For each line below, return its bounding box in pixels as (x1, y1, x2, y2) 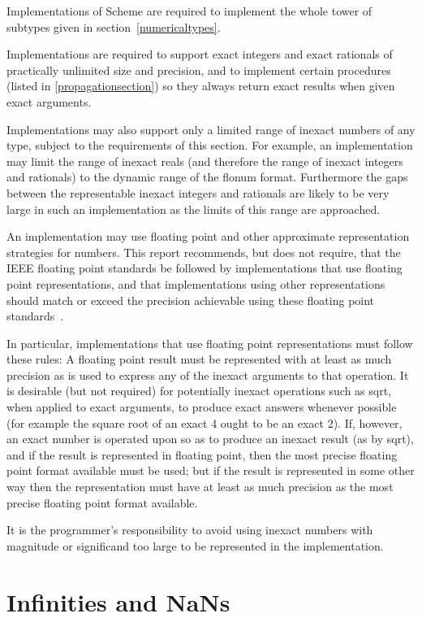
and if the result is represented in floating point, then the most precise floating (6, 446, 398, 463)
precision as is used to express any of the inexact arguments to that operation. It (6, 366, 409, 383)
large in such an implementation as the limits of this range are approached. (6, 200, 381, 217)
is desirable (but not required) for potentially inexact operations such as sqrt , (6, 382, 392, 399)
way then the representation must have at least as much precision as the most (6, 478, 394, 495)
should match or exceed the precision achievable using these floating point (6, 291, 375, 308)
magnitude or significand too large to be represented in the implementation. (6, 537, 384, 554)
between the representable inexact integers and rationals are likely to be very (6, 184, 390, 201)
